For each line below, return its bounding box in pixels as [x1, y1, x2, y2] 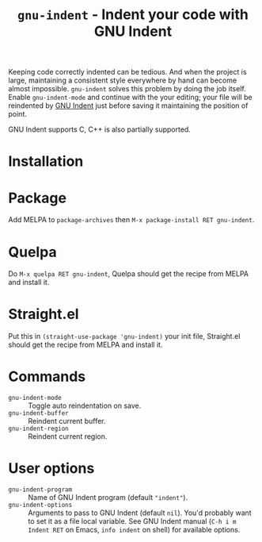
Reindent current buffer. [28, 417, 106, 426]
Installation [8, 152, 84, 171]
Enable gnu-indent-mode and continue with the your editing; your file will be [8, 93, 253, 102]
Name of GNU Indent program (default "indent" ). [28, 493, 188, 502]
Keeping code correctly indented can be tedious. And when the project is [8, 67, 247, 77]
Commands [8, 367, 86, 386]
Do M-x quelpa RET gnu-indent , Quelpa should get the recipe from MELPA [8, 269, 249, 279]
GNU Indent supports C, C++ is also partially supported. [8, 125, 192, 134]
